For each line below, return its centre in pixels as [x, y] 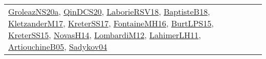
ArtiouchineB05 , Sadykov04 [58, 47]
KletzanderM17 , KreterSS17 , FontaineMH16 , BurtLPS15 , [111, 23]
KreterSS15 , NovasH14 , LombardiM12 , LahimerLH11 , [105, 35]
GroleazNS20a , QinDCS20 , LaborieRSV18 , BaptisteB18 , [109, 11]
